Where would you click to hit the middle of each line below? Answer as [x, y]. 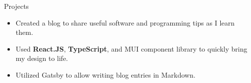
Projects [17, 6]
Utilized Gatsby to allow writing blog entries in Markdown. [105, 74]
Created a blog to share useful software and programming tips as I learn [125, 22]
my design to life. [42, 58]
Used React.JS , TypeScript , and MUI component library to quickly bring [131, 48]
